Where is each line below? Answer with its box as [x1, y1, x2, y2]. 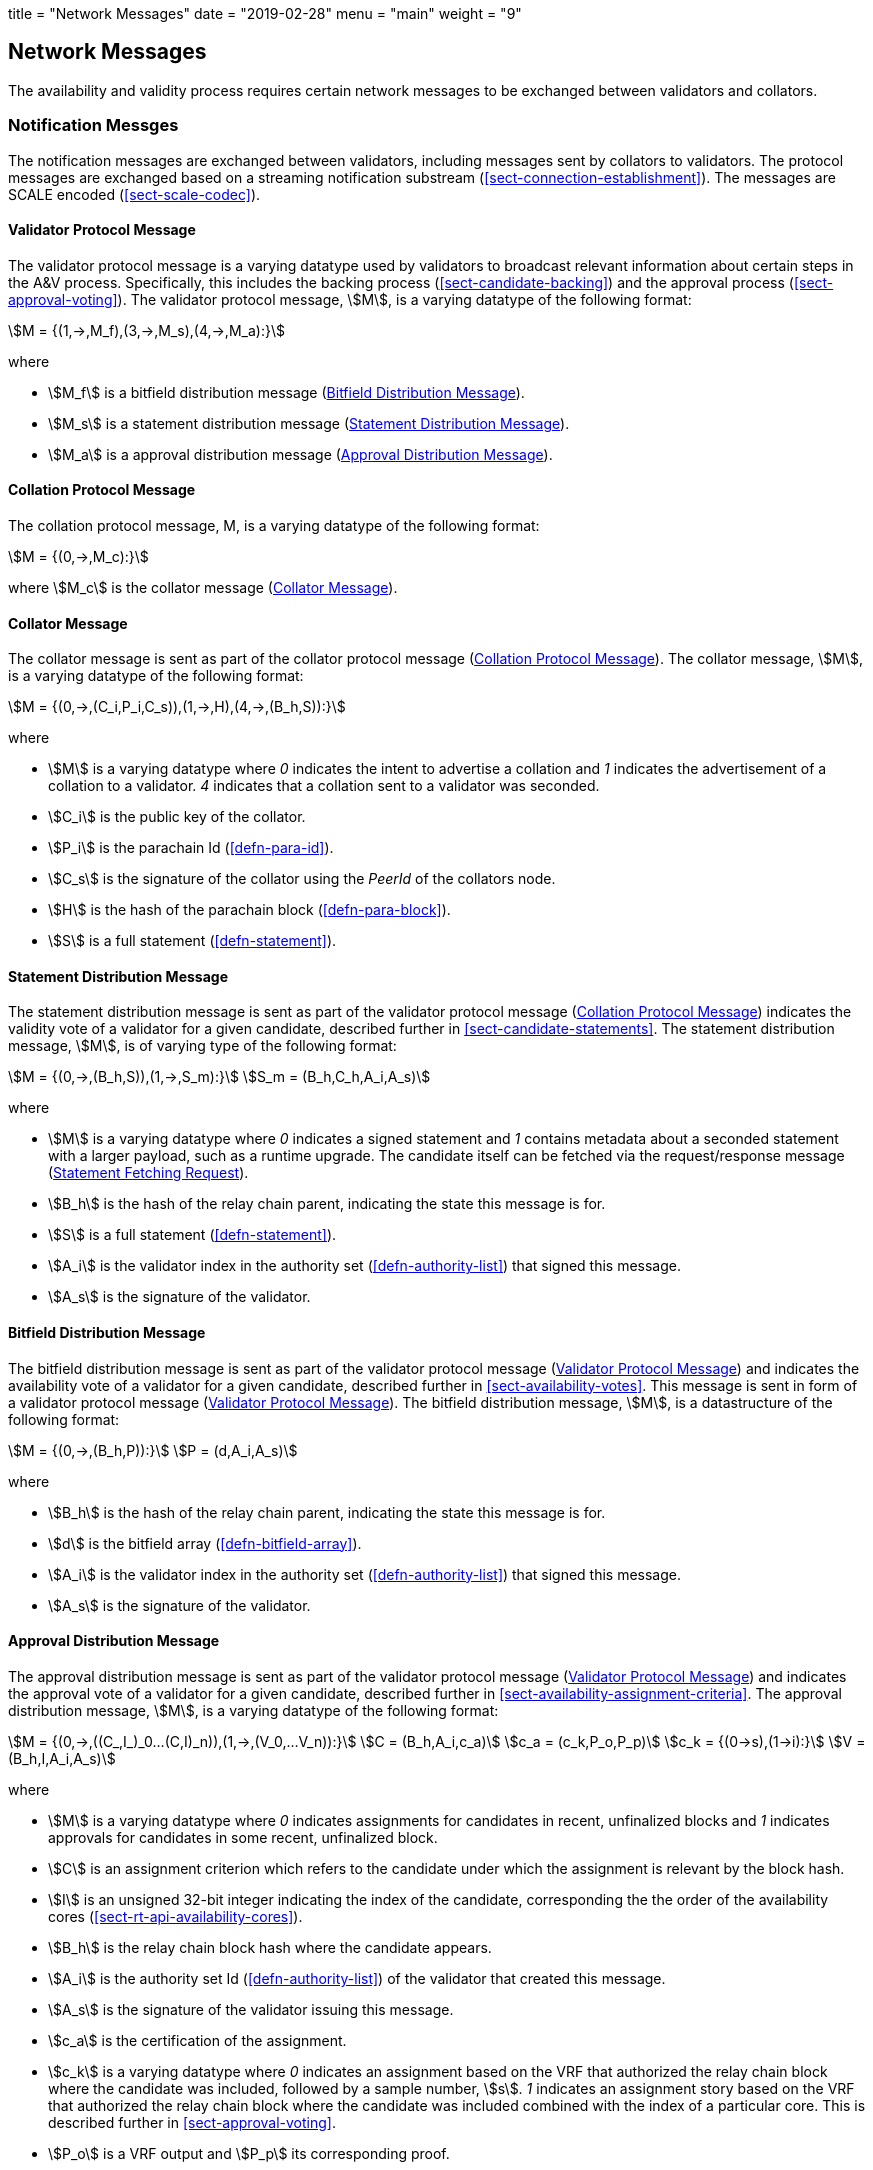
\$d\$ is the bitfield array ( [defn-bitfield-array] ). [48, 1534, 362, 1552]
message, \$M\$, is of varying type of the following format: [8, 1037, 397, 1055]
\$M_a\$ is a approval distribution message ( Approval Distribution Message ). [48, 445, 553, 463]
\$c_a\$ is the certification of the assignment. [48, 2031, 347, 2049]
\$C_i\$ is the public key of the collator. [48, 808, 306, 826]
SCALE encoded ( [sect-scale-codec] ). [8, 185, 261, 203]
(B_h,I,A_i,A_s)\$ [8, 1749, 116, 1767]
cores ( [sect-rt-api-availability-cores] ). [48, 1907, 303, 1925]
